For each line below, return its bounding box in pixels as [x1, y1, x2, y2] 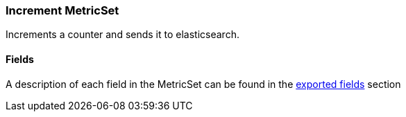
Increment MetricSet [6, 3, 119, 17]
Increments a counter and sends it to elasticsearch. [6, 28, 239, 41]
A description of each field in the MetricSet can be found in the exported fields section [6, 78, 401, 90]
